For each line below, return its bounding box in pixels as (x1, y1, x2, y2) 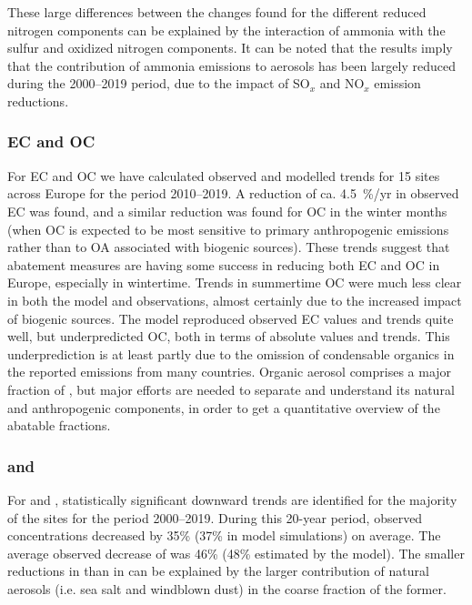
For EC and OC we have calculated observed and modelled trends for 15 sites (7, 166, 440, 185)
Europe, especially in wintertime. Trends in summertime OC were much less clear (7, 273, 462, 292)
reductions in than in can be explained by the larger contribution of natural (7, 561, 429, 580)
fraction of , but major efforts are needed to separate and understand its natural (7, 379, 455, 398)
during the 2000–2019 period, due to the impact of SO (7, 74, 310, 93)
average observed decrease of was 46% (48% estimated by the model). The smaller (7, 543, 465, 562)
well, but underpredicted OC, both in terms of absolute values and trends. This (7, 327, 450, 346)
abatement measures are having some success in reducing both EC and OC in (7, 255, 440, 274)
